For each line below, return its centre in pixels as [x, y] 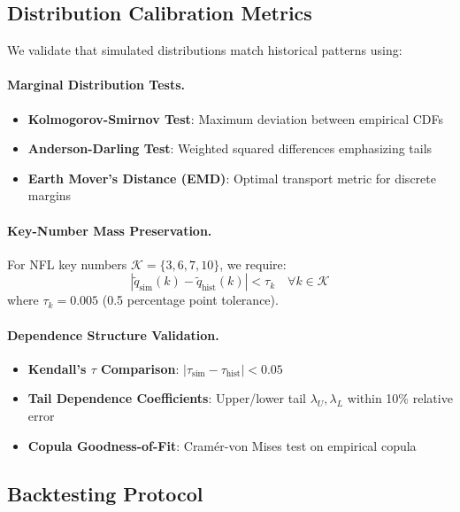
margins [50, 195]
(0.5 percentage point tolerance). [190, 300]
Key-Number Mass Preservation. [110, 230]
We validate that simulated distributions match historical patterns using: [205, 50]
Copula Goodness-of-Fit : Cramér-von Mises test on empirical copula [222, 445]
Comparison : [140, 368]
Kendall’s [57, 368]
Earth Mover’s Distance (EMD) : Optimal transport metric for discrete [232, 178]
